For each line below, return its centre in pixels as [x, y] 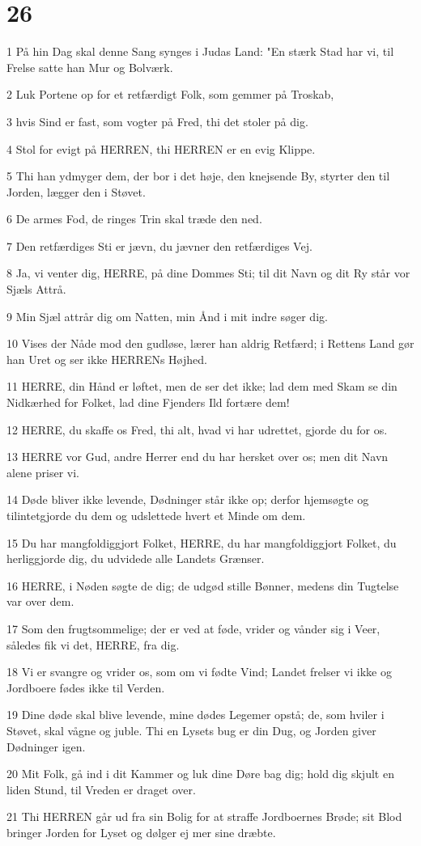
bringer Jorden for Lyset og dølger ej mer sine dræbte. [141, 832]
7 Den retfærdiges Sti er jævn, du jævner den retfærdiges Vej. [159, 245]
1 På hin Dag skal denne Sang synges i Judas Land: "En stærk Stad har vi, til [200, 51]
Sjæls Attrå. [36, 289]
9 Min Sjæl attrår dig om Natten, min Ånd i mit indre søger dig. [167, 316]
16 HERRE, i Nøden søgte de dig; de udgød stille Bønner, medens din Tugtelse [203, 585]
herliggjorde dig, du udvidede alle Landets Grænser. [136, 558]
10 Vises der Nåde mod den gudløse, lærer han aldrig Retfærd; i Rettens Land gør [210, 343]
